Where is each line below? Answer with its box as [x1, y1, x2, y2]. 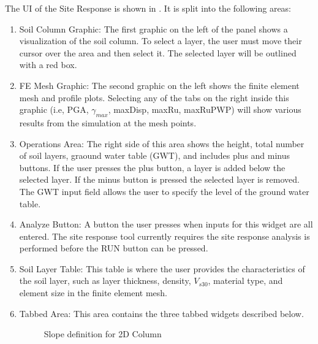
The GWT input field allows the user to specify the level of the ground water [19, 185, 309, 197]
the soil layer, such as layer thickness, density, [19, 274, 191, 287]
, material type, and [208, 274, 283, 287]
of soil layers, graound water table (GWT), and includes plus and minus [19, 149, 290, 162]
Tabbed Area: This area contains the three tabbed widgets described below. [19, 307, 304, 319]
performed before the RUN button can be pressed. [19, 242, 208, 254]
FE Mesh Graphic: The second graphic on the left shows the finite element [19, 78, 300, 91]
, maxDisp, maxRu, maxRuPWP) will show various [108, 103, 301, 116]
